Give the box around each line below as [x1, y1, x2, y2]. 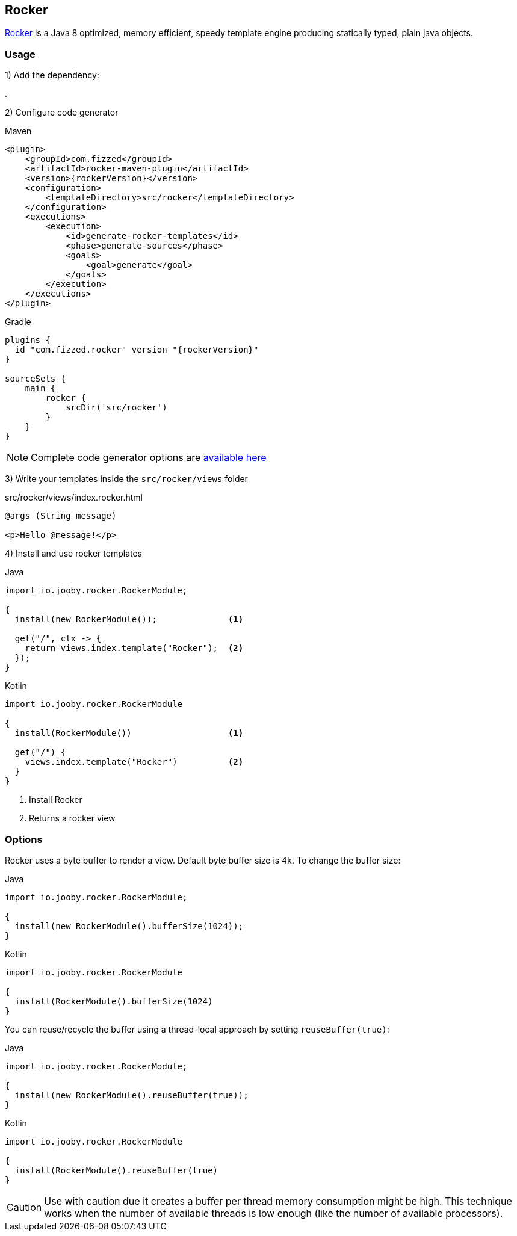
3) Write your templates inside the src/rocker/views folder [5, 474, 248, 484]
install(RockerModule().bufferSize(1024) [14, 996, 213, 1006]
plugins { [5, 335, 51, 345]
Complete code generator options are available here [31, 451, 267, 464]
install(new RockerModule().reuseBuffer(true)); [14, 1090, 249, 1100]
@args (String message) [5, 511, 117, 521]
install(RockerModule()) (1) [14, 728, 244, 738]
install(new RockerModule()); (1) [14, 614, 244, 625]
